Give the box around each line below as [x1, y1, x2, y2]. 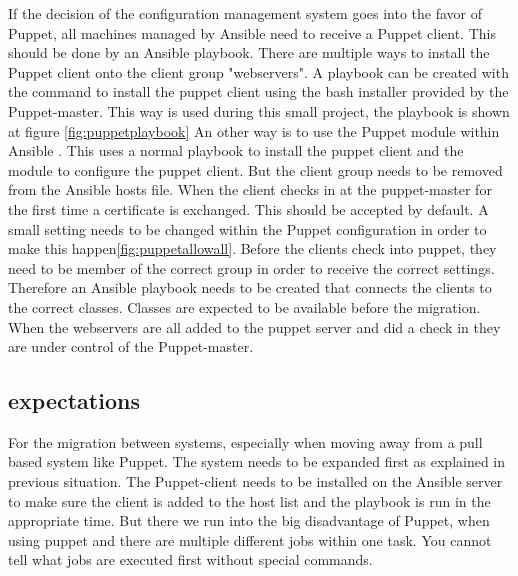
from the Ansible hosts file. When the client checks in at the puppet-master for [8, 179, 492, 200]
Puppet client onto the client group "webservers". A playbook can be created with [8, 61, 509, 82]
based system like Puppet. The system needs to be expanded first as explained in [8, 451, 506, 472]
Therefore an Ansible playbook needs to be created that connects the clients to [8, 277, 492, 298]
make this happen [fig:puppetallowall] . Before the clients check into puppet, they [8, 238, 497, 259]
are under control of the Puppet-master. [8, 336, 254, 357]
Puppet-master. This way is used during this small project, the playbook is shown [8, 100, 510, 121]
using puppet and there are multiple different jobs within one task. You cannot [8, 529, 492, 550]
